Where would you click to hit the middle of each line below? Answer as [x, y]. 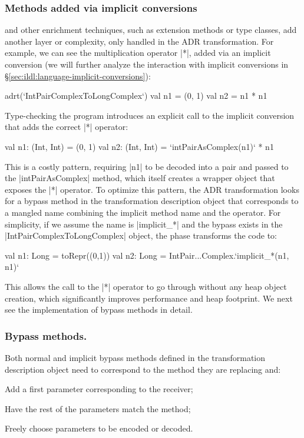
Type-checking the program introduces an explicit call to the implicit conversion [150, 115]
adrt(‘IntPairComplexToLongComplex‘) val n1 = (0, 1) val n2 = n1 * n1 [136, 96]
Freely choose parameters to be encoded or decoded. [99, 428]
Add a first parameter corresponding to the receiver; [99, 389]
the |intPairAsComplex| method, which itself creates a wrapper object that [140, 178]
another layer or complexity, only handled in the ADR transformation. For [139, 41]
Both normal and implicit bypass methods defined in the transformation [135, 357]
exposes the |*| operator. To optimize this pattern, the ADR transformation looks [152, 189]
